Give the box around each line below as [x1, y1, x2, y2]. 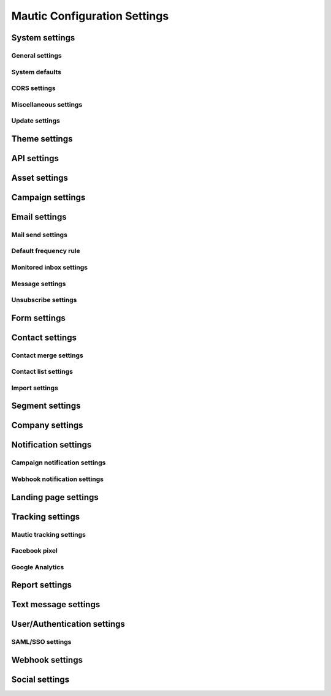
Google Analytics [11, 562, 64, 571]
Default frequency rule [11, 247, 80, 255]
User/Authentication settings [11, 619, 125, 629]
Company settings [11, 420, 83, 431]
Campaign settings [11, 192, 86, 202]
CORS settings [11, 84, 56, 93]
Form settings [11, 312, 66, 323]
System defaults [11, 67, 61, 76]
